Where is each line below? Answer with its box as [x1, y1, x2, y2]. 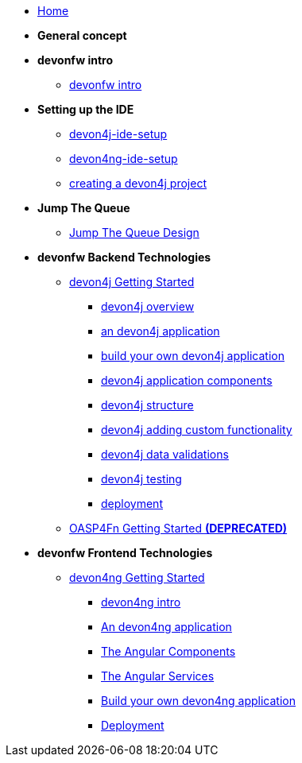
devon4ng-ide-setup [69, 152, 178, 165]
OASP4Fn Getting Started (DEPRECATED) [69, 521, 288, 535]
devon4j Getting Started [69, 275, 195, 289]
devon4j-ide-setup [69, 127, 168, 141]
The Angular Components [101, 645, 236, 658]
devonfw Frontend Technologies [37, 546, 213, 560]
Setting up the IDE [37, 103, 134, 116]
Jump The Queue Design [69, 226, 199, 239]
